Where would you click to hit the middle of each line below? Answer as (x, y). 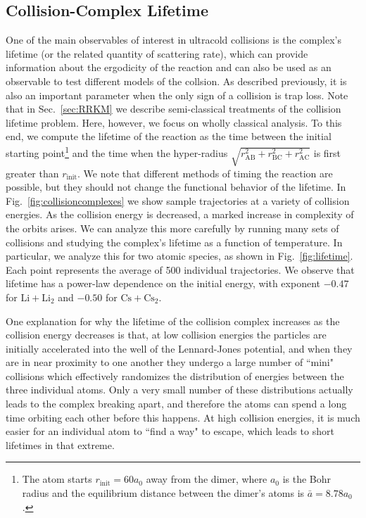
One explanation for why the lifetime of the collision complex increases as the (173, 321)
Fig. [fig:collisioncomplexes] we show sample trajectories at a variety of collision (178, 200)
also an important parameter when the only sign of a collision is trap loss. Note (177, 95)
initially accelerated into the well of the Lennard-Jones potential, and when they (179, 348)
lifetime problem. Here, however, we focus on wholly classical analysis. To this (174, 122)
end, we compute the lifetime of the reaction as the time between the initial (169, 136)
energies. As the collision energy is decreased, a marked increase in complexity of (180, 214)
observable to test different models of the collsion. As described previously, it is (176, 81)
